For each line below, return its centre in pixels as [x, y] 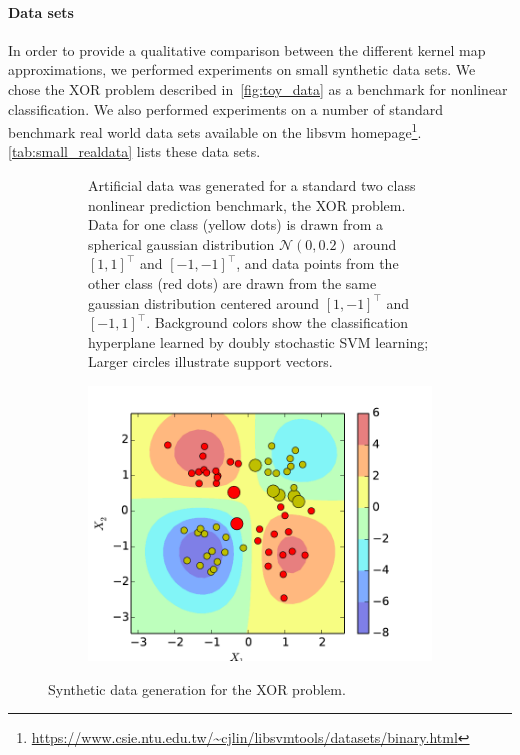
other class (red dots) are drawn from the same [232, 282]
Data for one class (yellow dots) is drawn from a [235, 224]
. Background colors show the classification [277, 322]
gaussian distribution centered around [203, 302]
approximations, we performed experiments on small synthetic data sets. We [242, 69]
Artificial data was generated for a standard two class [252, 185]
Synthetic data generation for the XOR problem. [197, 688]
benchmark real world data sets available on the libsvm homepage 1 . [215, 130]
